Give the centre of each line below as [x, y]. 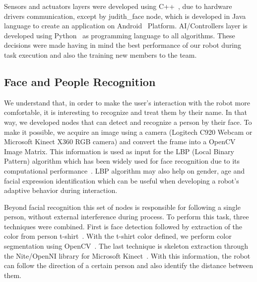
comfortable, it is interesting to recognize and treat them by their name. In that [126, 112]
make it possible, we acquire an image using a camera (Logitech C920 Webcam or [128, 132]
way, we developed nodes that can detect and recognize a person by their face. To [128, 122]
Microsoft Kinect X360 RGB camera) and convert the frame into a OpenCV [120, 141]
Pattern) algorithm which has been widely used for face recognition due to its [122, 161]
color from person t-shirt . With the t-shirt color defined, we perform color [118, 236]
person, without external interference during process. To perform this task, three [127, 217]
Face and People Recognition [80, 81]
